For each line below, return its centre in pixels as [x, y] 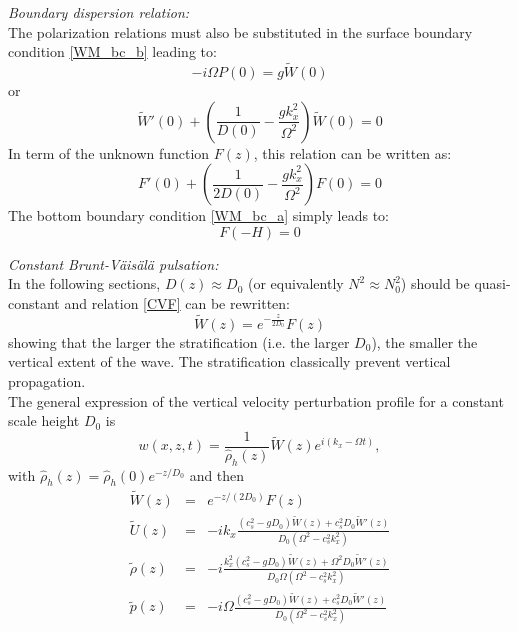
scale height [44, 420]
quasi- [492, 283]
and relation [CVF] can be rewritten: [177, 302]
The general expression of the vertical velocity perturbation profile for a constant [256, 400]
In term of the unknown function [109, 152]
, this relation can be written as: [352, 152]
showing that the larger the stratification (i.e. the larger [179, 341]
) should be [435, 283]
